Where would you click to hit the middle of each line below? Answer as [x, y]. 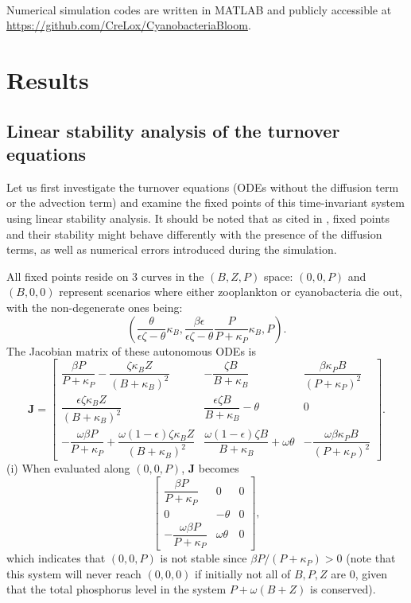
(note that [371, 558]
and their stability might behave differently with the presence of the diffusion [194, 233]
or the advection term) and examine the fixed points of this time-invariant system [205, 202]
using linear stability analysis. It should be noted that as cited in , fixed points [198, 218]
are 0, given [359, 573]
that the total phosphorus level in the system [116, 589]
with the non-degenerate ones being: [95, 307]
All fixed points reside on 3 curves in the [105, 276]
